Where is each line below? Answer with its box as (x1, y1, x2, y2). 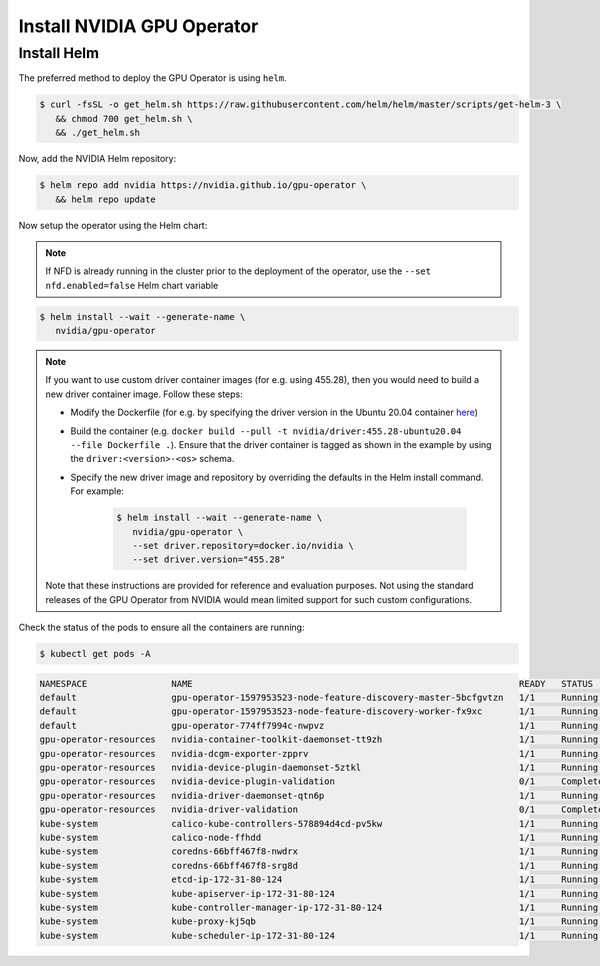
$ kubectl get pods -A (39, 648, 151, 660)
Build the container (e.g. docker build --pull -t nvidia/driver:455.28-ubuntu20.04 (70, 425, 462, 437)
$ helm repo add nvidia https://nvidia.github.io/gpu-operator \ (39, 180, 367, 191)
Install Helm (18, 44, 100, 62)
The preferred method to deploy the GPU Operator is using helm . (18, 72, 287, 84)
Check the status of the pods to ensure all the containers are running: (18, 621, 305, 634)
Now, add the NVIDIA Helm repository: (18, 153, 177, 165)
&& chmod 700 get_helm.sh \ (55, 113, 194, 124)
